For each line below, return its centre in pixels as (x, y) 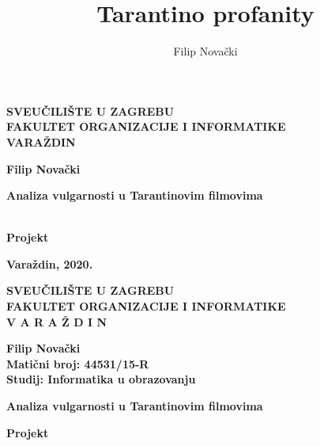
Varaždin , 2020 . (50, 263)
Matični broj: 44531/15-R (78, 363)
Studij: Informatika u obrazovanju (101, 379)
